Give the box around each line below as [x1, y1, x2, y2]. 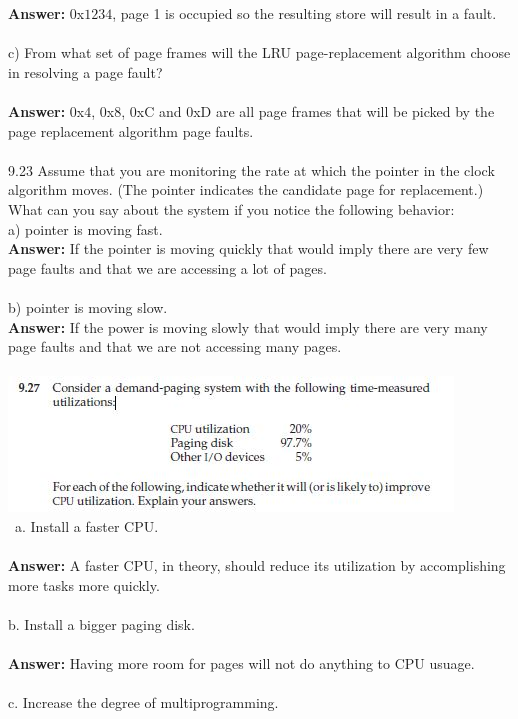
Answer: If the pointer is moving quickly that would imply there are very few [8, 238, 489, 259]
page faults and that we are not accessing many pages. [8, 336, 342, 357]
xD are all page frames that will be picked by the [193, 100, 495, 121]
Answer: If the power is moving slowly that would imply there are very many [8, 316, 488, 337]
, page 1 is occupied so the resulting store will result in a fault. [112, 3, 497, 23]
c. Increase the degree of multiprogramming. [8, 692, 279, 713]
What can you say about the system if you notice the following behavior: [8, 198, 455, 219]
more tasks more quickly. [8, 574, 160, 595]
